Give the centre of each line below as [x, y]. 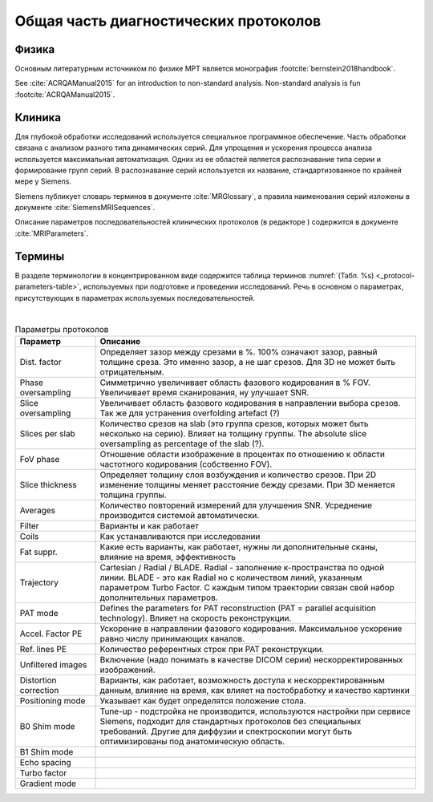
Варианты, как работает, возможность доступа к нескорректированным [242, 680]
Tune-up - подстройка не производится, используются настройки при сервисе [255, 711]
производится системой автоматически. [180, 515]
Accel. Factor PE [51, 634]
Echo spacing [45, 762]
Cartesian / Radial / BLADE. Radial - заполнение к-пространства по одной [242, 567]
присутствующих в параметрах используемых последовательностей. [135, 298]
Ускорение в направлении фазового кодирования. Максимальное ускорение [251, 628]
